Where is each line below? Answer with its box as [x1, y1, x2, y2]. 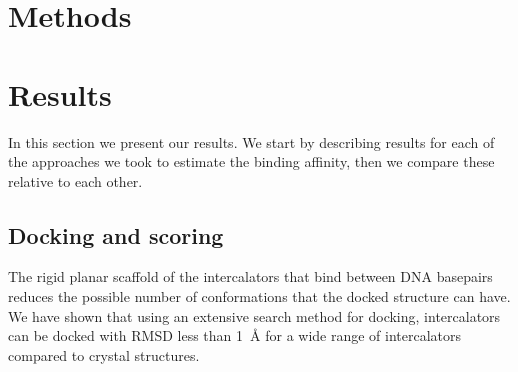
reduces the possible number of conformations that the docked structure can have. [8, 286, 511, 307]
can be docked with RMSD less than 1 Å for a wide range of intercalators [8, 325, 462, 346]
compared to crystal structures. [8, 344, 200, 365]
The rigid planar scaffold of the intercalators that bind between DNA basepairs [8, 266, 493, 287]
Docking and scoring [8, 219, 224, 250]
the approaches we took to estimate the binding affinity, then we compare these [8, 151, 495, 172]
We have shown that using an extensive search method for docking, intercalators [8, 305, 501, 326]
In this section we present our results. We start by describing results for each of [8, 131, 495, 152]
